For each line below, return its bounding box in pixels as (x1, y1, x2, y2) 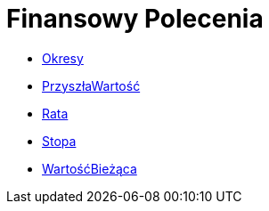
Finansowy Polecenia (6, 4, 264, 34)
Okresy (42, 50, 84, 66)
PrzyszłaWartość (42, 77, 141, 93)
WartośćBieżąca (42, 160, 137, 176)
